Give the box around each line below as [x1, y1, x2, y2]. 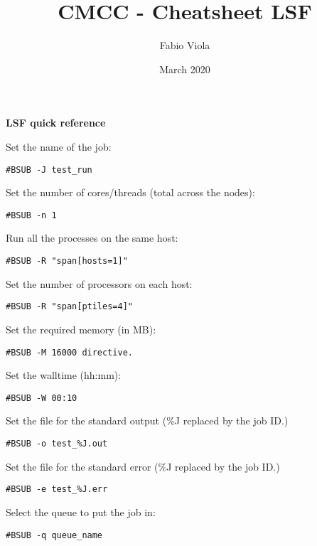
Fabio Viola [159, 38, 210, 53]
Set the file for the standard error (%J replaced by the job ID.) [6, 459, 280, 473]
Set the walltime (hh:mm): [6, 368, 122, 382]
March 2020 [159, 61, 210, 76]
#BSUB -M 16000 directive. [6, 347, 133, 358]
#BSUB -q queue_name [6, 530, 103, 540]
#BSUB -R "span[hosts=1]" [6, 256, 128, 266]
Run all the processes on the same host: [6, 230, 178, 245]
